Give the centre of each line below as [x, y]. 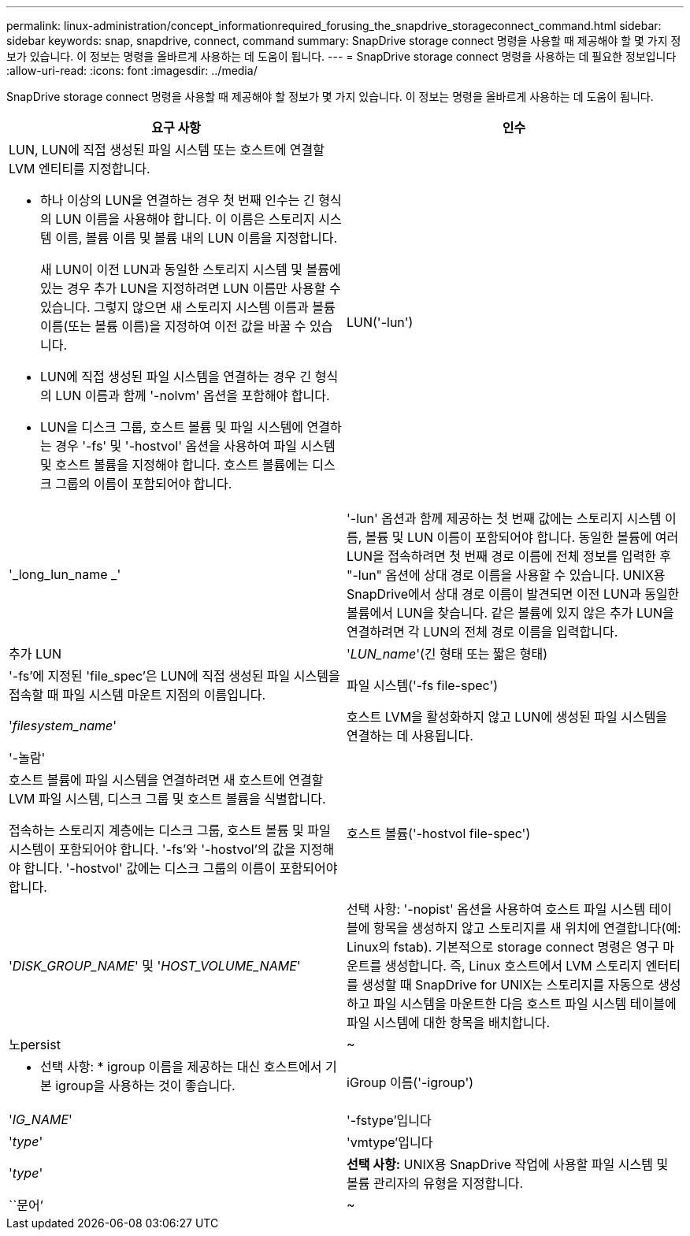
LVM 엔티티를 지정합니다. [80, 169]
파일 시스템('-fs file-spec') [423, 685]
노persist [35, 1045]
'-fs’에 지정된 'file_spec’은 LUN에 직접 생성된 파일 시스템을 [174, 676]
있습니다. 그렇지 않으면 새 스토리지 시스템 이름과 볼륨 [188, 307]
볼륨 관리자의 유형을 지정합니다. [435, 1183]
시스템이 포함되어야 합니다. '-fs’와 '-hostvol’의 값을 [152, 849]
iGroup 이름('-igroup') [410, 1082]
